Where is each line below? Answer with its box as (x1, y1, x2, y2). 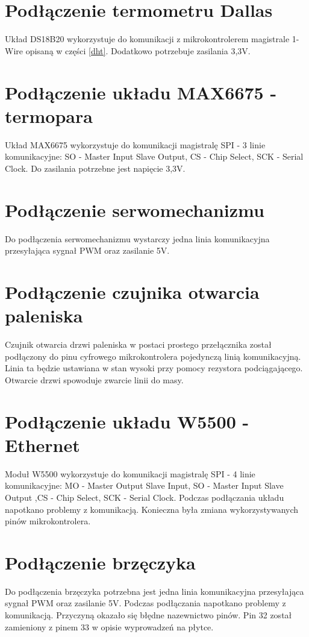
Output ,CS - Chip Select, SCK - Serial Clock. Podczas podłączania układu (5, 491, 284, 503)
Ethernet (5, 432, 80, 457)
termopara (5, 103, 93, 128)
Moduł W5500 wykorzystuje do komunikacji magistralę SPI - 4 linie (5, 467, 255, 480)
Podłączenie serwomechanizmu (5, 197, 264, 222)
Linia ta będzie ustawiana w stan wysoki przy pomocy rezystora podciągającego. (5, 362, 303, 374)
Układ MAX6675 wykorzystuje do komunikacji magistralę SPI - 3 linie (5, 138, 266, 151)
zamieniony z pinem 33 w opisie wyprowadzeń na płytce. (5, 620, 214, 633)
